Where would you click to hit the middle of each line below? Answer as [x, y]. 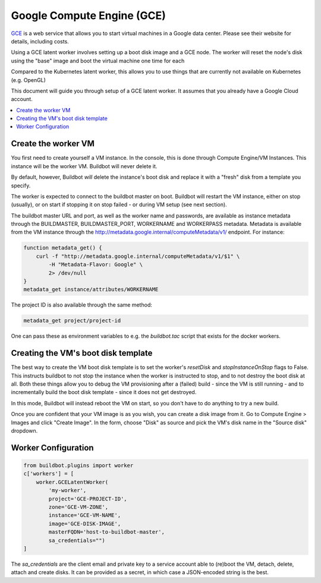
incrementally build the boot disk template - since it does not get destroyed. [104, 392]
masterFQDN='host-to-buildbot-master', [106, 532]
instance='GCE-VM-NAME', [85, 515]
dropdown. [24, 431]
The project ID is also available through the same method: [82, 305]
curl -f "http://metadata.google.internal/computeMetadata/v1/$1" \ [138, 256]
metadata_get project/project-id [72, 321]
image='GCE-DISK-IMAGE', [85, 524]
